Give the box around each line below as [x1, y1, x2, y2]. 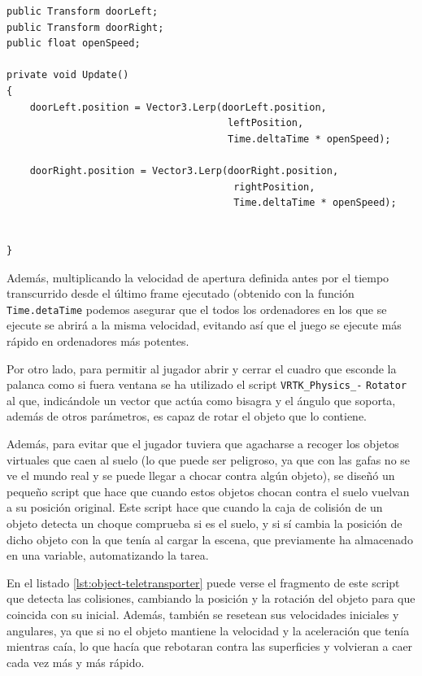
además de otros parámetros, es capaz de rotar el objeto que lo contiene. [7, 408, 368, 425]
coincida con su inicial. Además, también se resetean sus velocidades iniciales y [7, 605, 399, 622]
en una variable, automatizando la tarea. [7, 547, 209, 564]
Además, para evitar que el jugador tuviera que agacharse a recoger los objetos [7, 434, 399, 451]
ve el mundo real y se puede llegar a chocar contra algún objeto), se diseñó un [7, 467, 395, 484]
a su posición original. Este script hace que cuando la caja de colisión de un [7, 499, 383, 516]
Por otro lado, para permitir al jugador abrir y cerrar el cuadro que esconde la [7, 360, 397, 377]
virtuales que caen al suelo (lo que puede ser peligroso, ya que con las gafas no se [7, 451, 411, 468]
